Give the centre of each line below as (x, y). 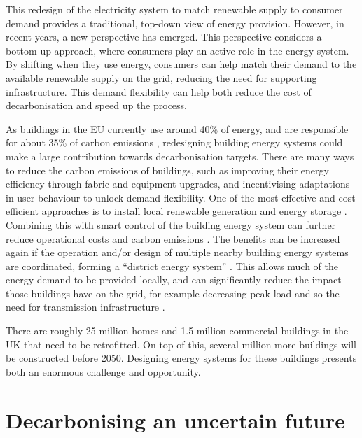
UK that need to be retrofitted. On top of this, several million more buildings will (181, 344)
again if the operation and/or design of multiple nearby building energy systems (177, 252)
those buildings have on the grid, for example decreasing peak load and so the (173, 293)
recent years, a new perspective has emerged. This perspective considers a (164, 37)
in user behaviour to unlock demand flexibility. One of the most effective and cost (181, 197)
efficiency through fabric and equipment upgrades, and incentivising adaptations (178, 184)
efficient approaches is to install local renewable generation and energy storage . (176, 211)
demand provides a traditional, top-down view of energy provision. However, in (175, 23)
